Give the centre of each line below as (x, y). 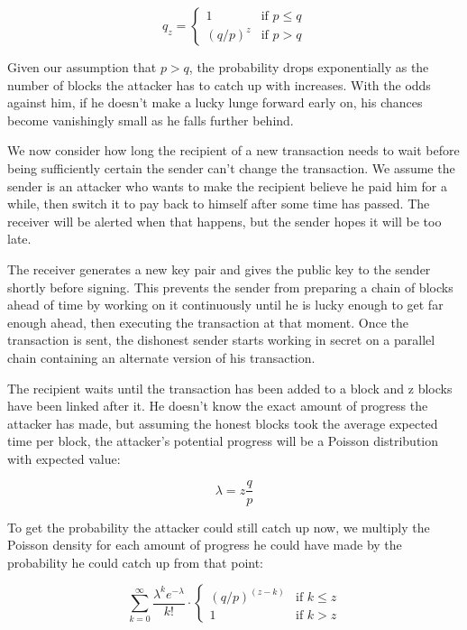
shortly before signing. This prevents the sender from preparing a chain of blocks (230, 287)
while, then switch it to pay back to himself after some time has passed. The (219, 204)
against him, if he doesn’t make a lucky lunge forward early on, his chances (215, 102)
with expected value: (64, 458)
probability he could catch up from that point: (136, 562)
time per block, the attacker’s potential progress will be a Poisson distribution (223, 441)
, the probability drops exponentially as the (309, 67)
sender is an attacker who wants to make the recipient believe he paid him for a (227, 185)
